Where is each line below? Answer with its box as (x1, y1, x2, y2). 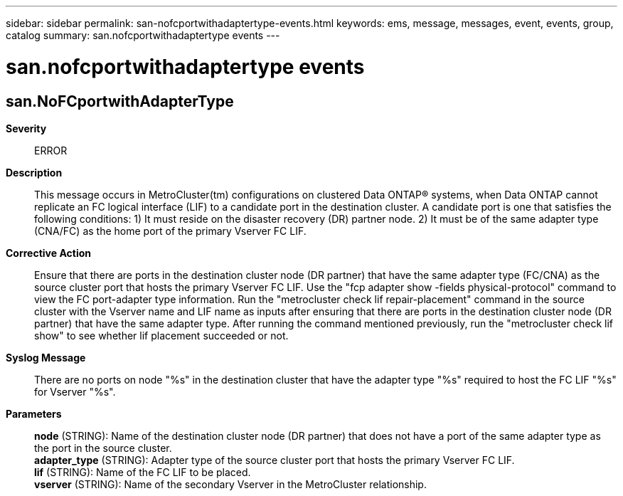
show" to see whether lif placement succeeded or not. (34, 329, 289, 342)
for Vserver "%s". (34, 385, 116, 398)
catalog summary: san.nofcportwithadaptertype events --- (6, 29, 280, 41)
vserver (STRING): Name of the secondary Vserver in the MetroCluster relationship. (34, 477, 427, 490)
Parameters (6, 407, 62, 420)
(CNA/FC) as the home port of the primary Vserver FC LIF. (34, 224, 307, 237)
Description (6, 166, 63, 179)
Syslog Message (6, 351, 86, 364)
